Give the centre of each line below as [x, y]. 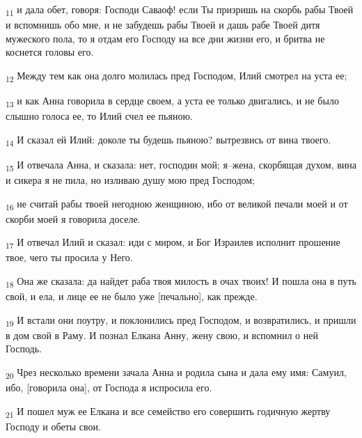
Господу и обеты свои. [53, 426]
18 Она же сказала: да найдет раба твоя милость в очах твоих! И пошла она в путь [181, 282]
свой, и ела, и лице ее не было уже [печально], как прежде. [132, 296]
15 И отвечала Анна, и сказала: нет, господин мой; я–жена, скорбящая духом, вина [181, 165]
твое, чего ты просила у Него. [69, 257]
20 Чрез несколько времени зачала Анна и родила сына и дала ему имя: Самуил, [176, 373]
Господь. [24, 349]
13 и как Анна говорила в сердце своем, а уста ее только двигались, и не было [172, 101]
